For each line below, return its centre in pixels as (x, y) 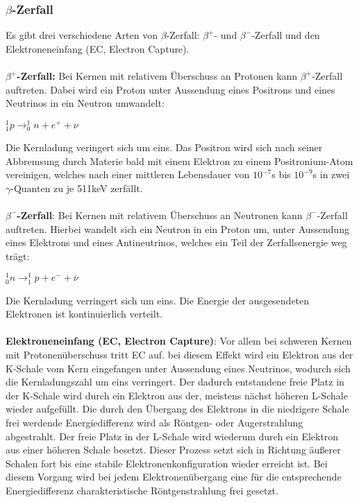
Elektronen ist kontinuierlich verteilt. (84, 314)
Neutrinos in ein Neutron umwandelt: (85, 103)
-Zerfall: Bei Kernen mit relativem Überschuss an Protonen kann (157, 76)
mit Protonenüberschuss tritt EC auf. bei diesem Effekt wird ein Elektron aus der (179, 354)
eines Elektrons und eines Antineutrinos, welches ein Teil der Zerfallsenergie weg (176, 242)
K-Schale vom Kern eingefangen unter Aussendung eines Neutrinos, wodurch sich (178, 368)
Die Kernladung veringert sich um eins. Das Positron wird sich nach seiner (164, 147)
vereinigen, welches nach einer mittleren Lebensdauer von (128, 174)
